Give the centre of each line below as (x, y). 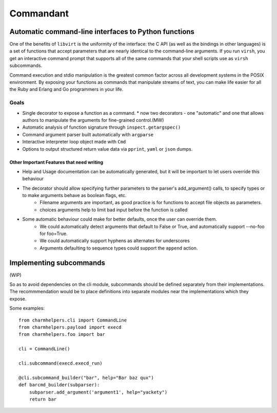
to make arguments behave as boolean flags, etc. (74, 195)
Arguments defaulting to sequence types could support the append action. (119, 248)
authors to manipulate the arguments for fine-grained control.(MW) (93, 120)
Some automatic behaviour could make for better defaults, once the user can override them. (120, 219)
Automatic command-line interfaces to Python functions (102, 32)
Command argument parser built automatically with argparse (88, 134)
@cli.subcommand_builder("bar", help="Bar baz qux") (86, 378)
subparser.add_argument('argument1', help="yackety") (98, 392)
